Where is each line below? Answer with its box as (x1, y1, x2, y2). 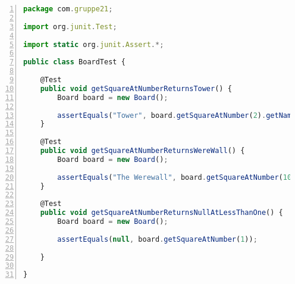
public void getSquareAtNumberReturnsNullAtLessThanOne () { (40, 208, 283, 217)
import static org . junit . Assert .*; (23, 40, 164, 49)
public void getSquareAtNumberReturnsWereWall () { (40, 146, 245, 155)
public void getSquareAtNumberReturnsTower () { (40, 84, 232, 93)
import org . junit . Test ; (23, 22, 117, 31)
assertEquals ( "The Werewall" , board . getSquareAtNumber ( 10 (57, 173, 292, 182)
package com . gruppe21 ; (23, 5, 113, 13)
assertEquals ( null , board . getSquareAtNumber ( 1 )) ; (57, 235, 258, 244)
